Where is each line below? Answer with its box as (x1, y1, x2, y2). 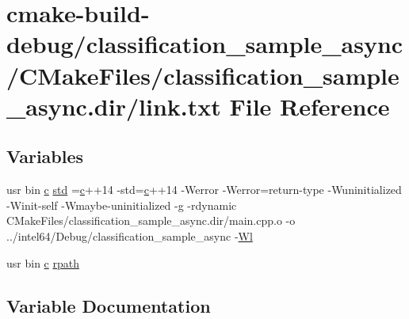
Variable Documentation (6, 293, 211, 317)
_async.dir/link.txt (6, 89, 221, 122)
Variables (6, 144, 84, 169)
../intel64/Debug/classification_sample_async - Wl (6, 227, 253, 244)
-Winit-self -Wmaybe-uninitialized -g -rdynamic (6, 196, 237, 213)
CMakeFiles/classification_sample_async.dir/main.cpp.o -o (6, 212, 296, 229)
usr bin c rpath (6, 254, 79, 271)
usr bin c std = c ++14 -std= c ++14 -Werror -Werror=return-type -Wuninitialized (6, 181, 402, 198)
